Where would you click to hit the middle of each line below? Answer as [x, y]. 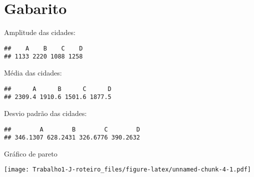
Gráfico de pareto [31, 153]
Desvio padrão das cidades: [45, 113]
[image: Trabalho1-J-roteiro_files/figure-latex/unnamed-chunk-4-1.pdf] [127, 170]
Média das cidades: [33, 73]
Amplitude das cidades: [40, 32]
